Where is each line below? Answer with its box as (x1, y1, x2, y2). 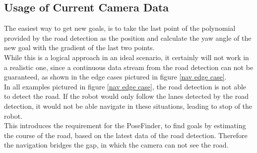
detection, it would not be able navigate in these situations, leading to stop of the (4, 100, 253, 111)
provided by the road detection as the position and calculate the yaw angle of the (4, 32, 252, 43)
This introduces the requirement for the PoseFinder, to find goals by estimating (4, 120, 246, 131)
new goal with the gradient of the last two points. (4, 42, 155, 53)
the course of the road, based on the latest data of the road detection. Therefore (4, 130, 248, 140)
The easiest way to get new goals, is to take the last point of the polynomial (4, 23, 236, 33)
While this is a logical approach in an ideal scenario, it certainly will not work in (4, 52, 249, 62)
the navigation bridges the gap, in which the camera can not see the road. (4, 140, 229, 150)
